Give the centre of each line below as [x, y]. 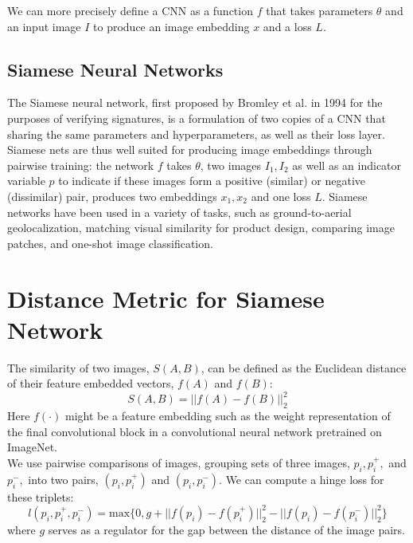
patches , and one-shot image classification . [110, 243]
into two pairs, [63, 479]
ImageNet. [32, 447]
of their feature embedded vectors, [91, 383]
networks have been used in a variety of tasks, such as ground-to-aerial [179, 212]
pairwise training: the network [81, 165]
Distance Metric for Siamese [166, 298]
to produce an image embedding [171, 26]
